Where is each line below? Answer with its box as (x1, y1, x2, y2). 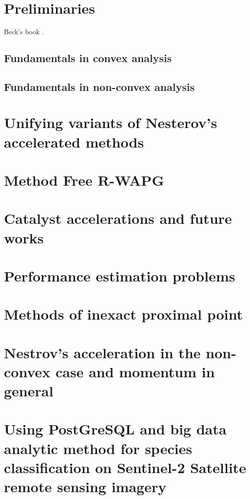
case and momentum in (55, 361, 215, 381)
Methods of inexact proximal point (4, 304, 243, 324)
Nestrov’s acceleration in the (4, 342, 201, 362)
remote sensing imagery (4, 477, 167, 497)
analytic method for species (4, 438, 192, 458)
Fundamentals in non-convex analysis (4, 79, 195, 94)
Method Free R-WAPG (4, 170, 164, 190)
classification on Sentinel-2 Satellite (4, 457, 247, 477)
